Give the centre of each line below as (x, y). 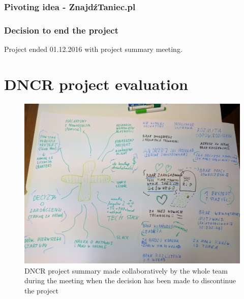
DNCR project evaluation (96, 84)
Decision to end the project (62, 30)
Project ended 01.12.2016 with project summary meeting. (93, 49)
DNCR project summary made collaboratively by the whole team (126, 270)
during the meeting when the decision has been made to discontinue (130, 280)
